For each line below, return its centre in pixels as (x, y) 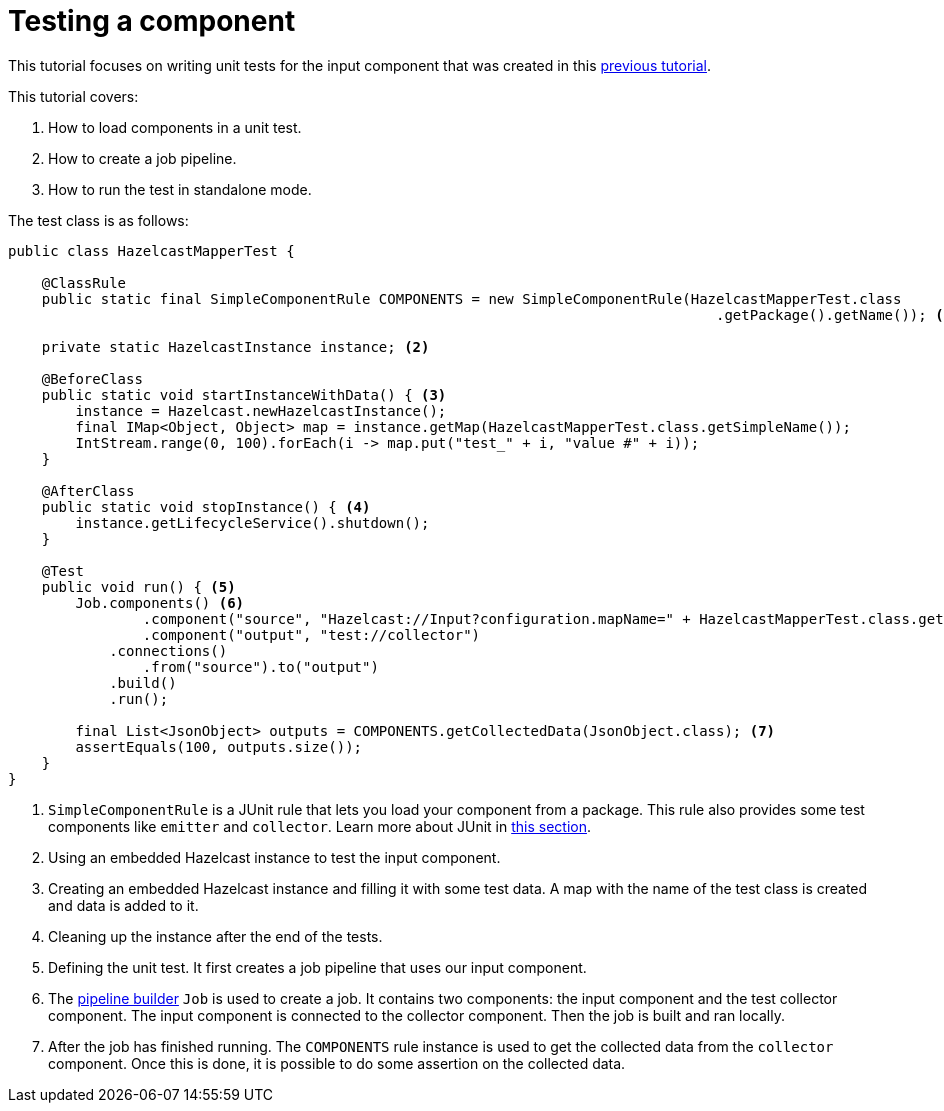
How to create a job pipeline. (142, 158)
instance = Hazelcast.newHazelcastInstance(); (261, 410)
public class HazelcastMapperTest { (151, 250)
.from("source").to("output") (260, 666)
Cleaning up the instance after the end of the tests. (215, 936)
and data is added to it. (123, 905)
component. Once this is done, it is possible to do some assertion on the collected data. (337, 1063)
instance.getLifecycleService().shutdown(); (252, 522)
